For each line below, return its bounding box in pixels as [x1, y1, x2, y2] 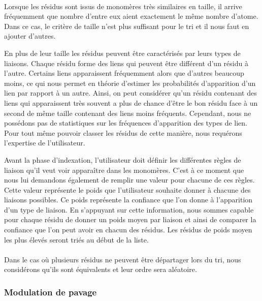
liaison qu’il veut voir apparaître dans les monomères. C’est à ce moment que [4, 164, 244, 175]
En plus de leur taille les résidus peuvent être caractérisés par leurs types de [4, 47, 241, 58]
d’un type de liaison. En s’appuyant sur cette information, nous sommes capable [4, 204, 254, 215]
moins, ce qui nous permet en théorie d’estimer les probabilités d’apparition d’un [4, 77, 256, 88]
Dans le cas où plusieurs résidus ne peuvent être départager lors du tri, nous [4, 254, 241, 264]
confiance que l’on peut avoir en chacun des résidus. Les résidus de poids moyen [4, 224, 252, 235]
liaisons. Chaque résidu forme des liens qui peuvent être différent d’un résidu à [4, 57, 248, 68]
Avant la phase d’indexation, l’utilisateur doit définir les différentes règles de [4, 154, 241, 165]
